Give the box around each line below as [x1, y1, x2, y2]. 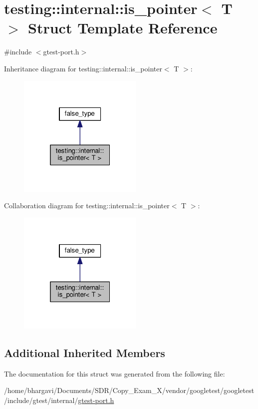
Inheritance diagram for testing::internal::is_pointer [4, 63, 162, 73]
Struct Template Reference [28, 17, 218, 38]
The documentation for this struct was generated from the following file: [4, 368, 225, 379]
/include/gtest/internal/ [4, 395, 78, 405]
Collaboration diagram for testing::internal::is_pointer [4, 200, 170, 211]
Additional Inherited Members [4, 345, 165, 360]
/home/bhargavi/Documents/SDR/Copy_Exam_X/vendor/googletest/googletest [4, 385, 255, 396]
